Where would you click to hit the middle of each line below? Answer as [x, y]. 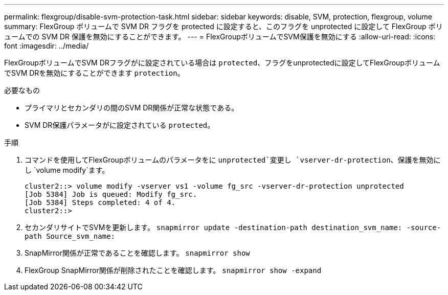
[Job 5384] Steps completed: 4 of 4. [100, 202]
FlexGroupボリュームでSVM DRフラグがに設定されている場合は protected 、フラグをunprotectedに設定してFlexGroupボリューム [222, 63]
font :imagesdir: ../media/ [47, 46]
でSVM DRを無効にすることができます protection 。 [94, 73]
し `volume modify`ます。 [67, 170]
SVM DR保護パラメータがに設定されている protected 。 [120, 125]
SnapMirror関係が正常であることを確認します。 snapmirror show [137, 253]
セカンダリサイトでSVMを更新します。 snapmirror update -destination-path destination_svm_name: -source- [233, 227]
